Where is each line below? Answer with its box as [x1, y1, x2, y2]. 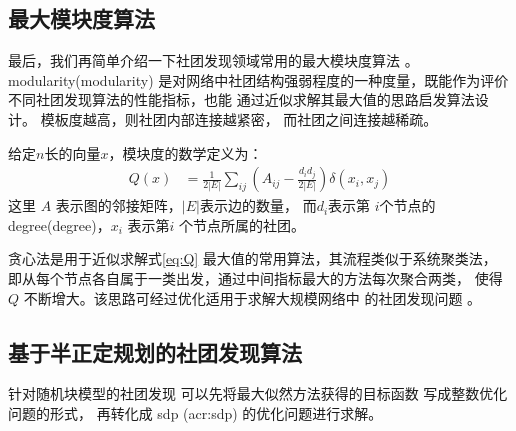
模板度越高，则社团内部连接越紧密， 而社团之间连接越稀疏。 [40, 108, 438, 129]
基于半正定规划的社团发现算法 [8, 336, 302, 367]
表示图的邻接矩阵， [55, 195, 182, 216]
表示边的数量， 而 [199, 195, 317, 216]
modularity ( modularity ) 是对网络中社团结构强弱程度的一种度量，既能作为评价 [8, 69, 509, 90]
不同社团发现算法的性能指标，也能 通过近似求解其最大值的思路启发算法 [8, 89, 475, 110]
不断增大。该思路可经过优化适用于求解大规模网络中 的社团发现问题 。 [23, 287, 482, 308]
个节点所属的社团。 [179, 214, 306, 235]
